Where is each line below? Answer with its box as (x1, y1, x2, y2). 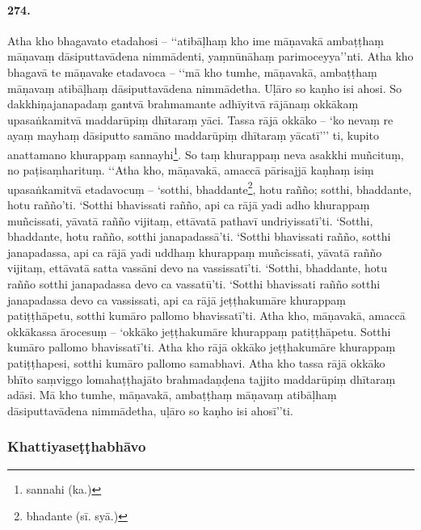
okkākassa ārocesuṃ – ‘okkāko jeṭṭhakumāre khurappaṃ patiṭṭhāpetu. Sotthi (7, 322, 391, 339)
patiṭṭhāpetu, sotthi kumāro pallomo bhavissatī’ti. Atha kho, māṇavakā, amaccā (7, 307, 406, 324)
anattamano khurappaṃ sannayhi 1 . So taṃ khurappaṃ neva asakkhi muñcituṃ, (7, 143, 404, 162)
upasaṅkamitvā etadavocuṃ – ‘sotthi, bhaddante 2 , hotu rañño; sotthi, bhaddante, (7, 178, 412, 197)
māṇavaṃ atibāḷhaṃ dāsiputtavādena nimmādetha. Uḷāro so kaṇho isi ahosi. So (7, 79, 402, 96)
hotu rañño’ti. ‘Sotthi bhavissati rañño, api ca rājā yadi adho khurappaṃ (7, 196, 370, 213)
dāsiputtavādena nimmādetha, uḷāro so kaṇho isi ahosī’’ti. (7, 402, 293, 419)
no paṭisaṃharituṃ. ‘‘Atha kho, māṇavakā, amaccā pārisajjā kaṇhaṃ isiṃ (7, 162, 374, 179)
